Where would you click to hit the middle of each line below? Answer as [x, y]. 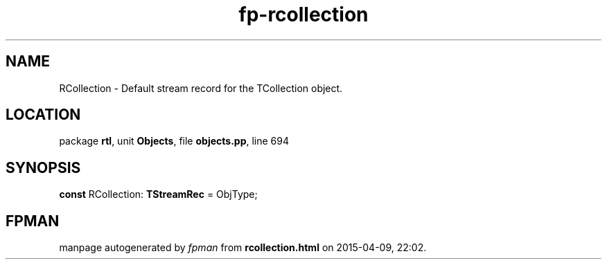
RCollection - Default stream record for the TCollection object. [201, 88]
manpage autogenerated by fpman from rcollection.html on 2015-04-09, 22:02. [243, 248]
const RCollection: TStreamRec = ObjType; [158, 194]
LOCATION [43, 115]
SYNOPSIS [43, 167]
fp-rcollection [303, 15]
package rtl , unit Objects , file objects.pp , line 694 [174, 141]
